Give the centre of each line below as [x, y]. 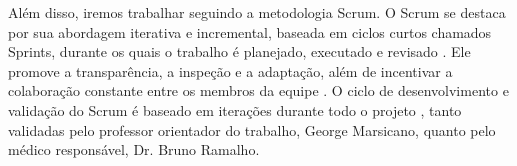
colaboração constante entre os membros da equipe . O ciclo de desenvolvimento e [258, 90]
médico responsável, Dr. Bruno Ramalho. [134, 149]
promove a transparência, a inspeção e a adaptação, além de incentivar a [230, 70]
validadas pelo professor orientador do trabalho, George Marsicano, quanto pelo [252, 129]
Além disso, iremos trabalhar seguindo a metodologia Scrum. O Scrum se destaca [257, 12]
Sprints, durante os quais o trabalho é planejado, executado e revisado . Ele [239, 51]
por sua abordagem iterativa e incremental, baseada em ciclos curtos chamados [250, 31]
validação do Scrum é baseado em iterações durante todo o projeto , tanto [235, 109]
